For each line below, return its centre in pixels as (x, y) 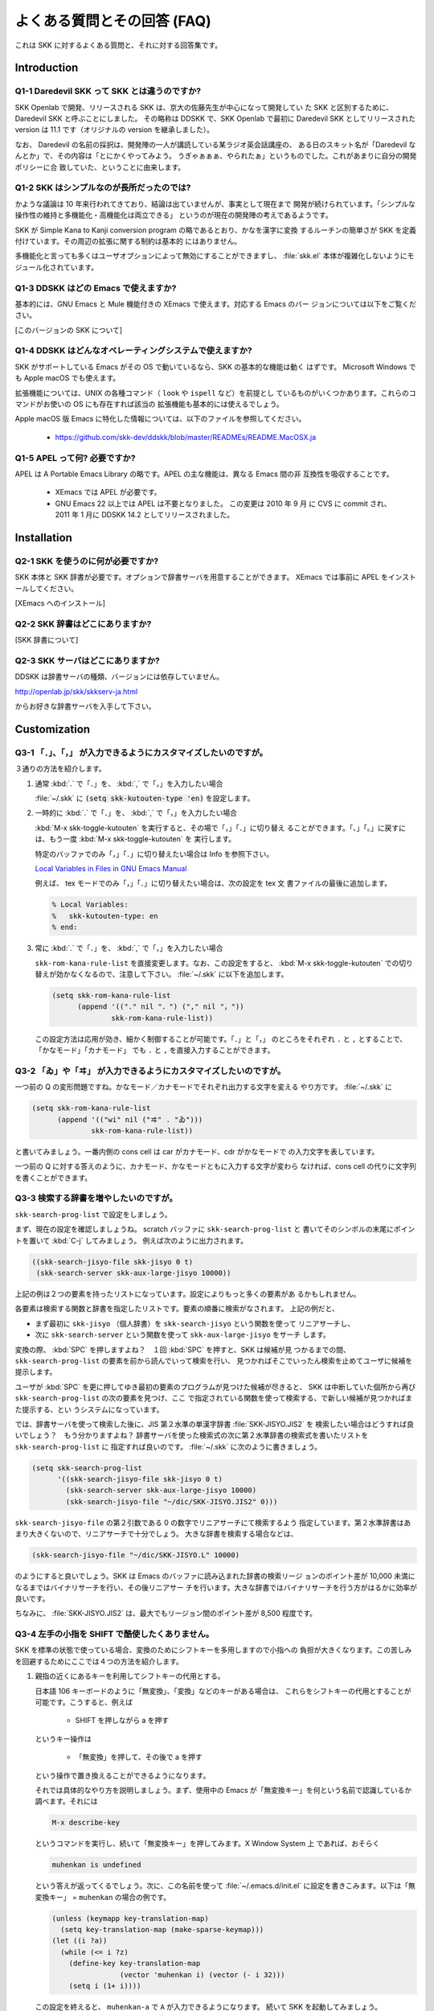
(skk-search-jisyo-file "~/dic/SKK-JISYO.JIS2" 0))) (172, 1501)
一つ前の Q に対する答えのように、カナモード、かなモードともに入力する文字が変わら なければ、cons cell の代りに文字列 (216, 1166)
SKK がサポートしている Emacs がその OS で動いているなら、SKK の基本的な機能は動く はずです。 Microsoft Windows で (215, 367)
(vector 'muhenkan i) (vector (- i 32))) (202, 1974)
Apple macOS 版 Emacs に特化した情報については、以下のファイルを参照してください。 (160, 419)
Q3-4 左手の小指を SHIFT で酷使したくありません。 (115, 1635)
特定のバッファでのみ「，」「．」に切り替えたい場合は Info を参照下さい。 (154, 853)
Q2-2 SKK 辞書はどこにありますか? (83, 623)
